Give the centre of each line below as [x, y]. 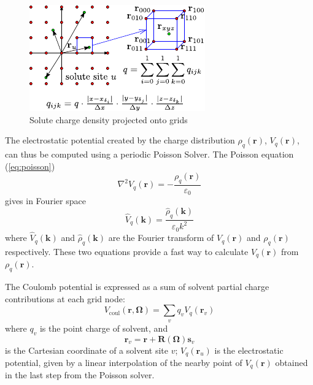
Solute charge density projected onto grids [109, 119]
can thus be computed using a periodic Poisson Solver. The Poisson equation [149, 154]
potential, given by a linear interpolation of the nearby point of [124, 362]
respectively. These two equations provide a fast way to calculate [127, 251]
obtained [292, 362]
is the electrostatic [249, 350]
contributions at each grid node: [65, 298]
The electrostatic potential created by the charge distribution [120, 140]
